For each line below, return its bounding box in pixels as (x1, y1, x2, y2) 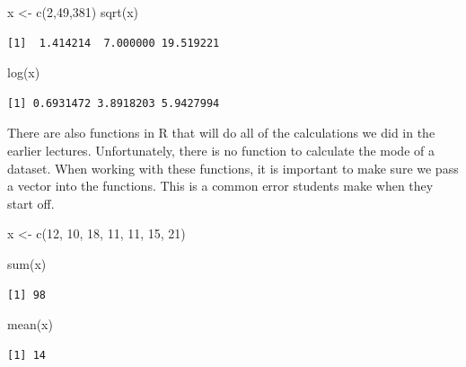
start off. (7, 193, 55, 212)
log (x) (7, 63, 40, 82)
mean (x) (7, 315, 53, 334)
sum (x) (7, 254, 47, 273)
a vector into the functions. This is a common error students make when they (7, 176, 434, 195)
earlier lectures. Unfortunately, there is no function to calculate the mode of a (7, 140, 435, 159)
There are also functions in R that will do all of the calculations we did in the (7, 123, 435, 142)
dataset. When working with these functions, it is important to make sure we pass (7, 158, 459, 177)
